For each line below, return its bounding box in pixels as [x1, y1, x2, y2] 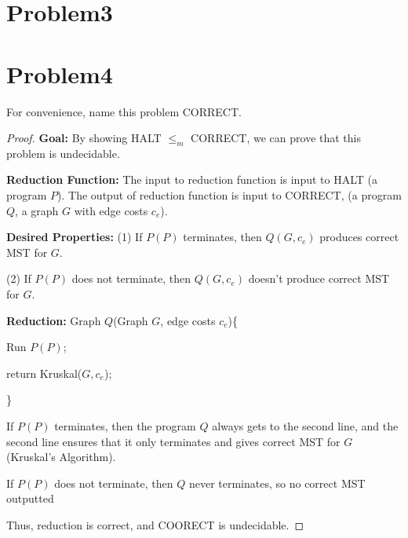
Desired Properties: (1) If [6, 229, 143, 245]
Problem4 [6, 57, 113, 90]
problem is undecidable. [6, 145, 120, 161]
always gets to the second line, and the [212, 418, 399, 434]
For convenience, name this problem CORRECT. [6, 103, 242, 119]
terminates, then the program [54, 418, 196, 434]
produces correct [319, 229, 399, 245]
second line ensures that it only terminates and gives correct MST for [6, 433, 341, 449]
